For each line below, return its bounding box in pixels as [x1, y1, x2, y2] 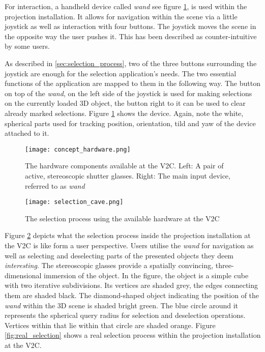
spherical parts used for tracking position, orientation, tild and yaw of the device [5, 118, 256, 128]
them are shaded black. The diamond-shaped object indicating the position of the [5, 289, 259, 300]
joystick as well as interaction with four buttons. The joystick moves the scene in [5, 21, 256, 32]
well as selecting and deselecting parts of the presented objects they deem [5, 250, 234, 260]
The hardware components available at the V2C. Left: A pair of [25, 160, 224, 171]
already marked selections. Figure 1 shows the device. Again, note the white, [5, 107, 244, 118]
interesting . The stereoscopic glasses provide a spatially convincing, [5, 260, 214, 271]
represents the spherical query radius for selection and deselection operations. [5, 310, 246, 320]
